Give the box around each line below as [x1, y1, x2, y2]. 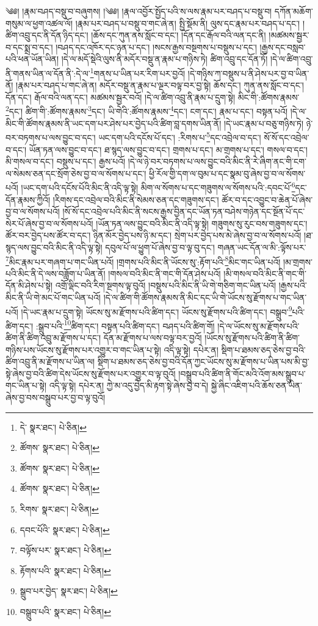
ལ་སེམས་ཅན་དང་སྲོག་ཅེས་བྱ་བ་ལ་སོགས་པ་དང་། [5, 167, 146, 179]
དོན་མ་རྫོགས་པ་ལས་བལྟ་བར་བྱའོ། [103, 331, 202, 344]
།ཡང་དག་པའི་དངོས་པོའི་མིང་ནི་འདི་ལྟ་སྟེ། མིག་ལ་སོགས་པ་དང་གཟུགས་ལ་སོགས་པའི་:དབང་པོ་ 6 [21, 179, 295, 193]
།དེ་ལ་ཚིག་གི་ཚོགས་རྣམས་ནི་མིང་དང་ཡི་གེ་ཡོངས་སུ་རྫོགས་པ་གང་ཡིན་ [103, 290, 307, 303]
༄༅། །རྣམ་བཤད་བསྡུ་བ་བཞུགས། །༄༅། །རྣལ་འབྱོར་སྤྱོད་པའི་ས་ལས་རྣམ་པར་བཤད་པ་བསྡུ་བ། [5, 5, 272, 17]
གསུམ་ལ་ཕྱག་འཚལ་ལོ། [5, 16, 73, 29]
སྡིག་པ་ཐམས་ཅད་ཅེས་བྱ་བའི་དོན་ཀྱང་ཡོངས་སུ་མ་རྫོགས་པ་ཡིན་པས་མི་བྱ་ [97, 355, 309, 368]
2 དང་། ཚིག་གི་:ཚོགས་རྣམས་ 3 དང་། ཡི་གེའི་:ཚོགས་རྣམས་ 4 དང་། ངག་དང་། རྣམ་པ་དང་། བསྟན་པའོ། [5, 103, 287, 118]
